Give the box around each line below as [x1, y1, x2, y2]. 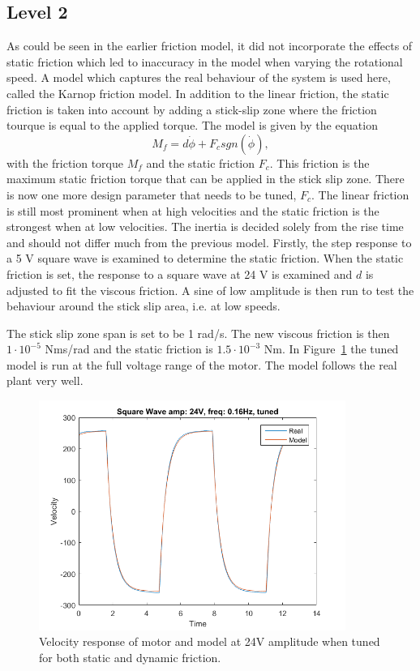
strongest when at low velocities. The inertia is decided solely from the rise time [6, 218, 404, 235]
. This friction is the [269, 154, 370, 171]
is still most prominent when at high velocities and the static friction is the [6, 202, 379, 219]
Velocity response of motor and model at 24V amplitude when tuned [39, 633, 380, 650]
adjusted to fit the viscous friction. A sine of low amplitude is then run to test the [6, 281, 414, 298]
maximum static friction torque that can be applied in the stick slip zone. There [6, 170, 405, 187]
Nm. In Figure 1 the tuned [264, 340, 399, 357]
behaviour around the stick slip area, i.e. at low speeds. [6, 297, 281, 314]
